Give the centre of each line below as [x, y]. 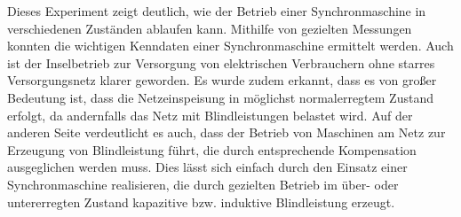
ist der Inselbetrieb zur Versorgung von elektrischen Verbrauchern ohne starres [221, 62]
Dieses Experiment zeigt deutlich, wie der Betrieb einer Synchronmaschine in [217, 11]
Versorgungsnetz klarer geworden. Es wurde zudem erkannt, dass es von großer [222, 80]
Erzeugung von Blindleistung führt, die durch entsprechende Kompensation [212, 149]
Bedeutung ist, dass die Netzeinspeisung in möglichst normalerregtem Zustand [220, 97]
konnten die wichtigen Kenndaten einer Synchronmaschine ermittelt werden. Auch [230, 46]
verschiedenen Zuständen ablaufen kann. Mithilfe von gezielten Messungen [210, 28]
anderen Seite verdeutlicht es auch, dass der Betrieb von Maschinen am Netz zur [227, 132]
